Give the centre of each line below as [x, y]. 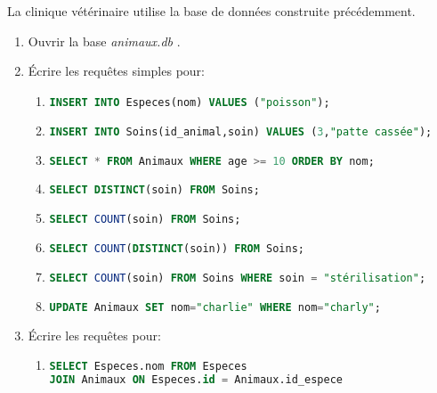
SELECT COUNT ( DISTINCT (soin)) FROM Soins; [177, 249]
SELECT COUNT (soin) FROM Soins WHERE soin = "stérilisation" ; [238, 278]
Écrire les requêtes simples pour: [116, 71]
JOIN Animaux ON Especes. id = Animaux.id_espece [196, 380]
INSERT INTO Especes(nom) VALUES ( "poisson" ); [190, 102]
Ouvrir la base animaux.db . [104, 41]
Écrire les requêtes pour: [94, 335]
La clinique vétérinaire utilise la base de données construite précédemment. [211, 11]
